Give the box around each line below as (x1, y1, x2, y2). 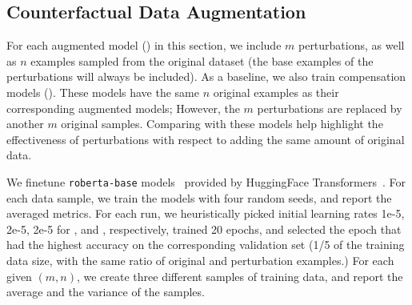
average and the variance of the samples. (6, 283, 205, 300)
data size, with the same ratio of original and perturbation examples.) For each (6, 251, 394, 268)
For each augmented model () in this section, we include (6, 37, 282, 54)
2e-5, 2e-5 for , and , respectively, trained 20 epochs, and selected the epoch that (6, 220, 402, 237)
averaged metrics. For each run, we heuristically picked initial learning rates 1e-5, (6, 205, 405, 222)
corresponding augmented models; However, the (6, 99, 240, 116)
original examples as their (213, 83, 339, 100)
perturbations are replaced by (257, 99, 402, 116)
